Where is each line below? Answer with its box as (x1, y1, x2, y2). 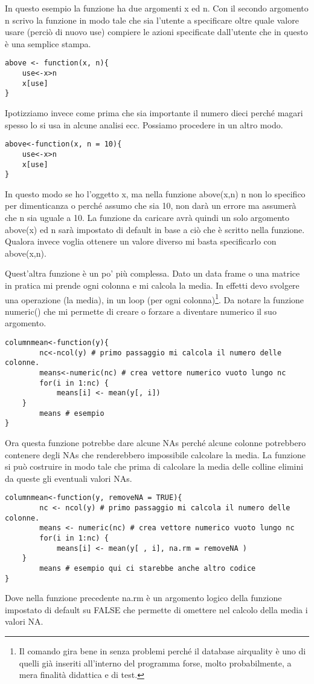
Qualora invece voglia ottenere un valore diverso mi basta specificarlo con (5, 235, 277, 248)
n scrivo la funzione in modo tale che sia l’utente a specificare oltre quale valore (5, 13, 299, 26)
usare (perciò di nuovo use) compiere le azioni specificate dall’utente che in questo (5, 25, 308, 38)
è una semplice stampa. (5, 37, 91, 50)
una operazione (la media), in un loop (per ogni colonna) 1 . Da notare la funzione (5, 291, 304, 306)
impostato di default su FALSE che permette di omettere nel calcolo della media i (5, 603, 308, 616)
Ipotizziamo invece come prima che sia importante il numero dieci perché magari (5, 107, 303, 119)
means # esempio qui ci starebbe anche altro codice (39, 564, 256, 573)
